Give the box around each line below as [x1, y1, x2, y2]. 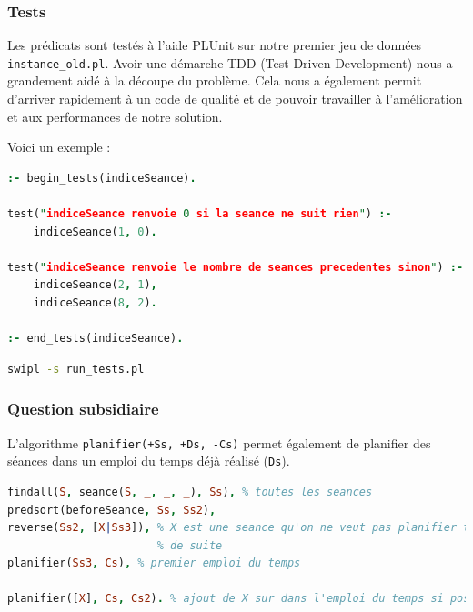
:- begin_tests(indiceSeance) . [7, 171, 196, 185]
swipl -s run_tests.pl [7, 362, 145, 376]
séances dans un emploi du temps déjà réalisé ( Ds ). [7, 451, 290, 470]
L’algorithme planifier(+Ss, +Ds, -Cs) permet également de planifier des [7, 433, 431, 452]
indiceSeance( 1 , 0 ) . [33, 225, 157, 238]
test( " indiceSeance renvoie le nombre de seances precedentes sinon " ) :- [7, 260, 464, 274]
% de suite [156, 538, 223, 552]
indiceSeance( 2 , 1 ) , [33, 278, 157, 292]
